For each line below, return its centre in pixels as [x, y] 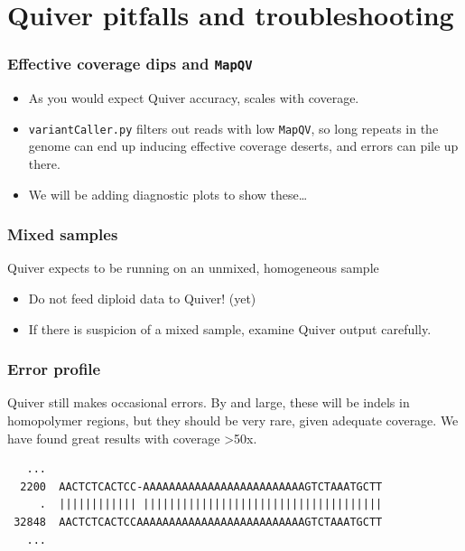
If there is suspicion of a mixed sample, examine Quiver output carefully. [230, 328]
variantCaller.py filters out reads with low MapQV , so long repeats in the [233, 128]
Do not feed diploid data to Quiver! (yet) [142, 298]
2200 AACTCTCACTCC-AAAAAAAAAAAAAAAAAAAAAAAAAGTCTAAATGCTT [201, 486]
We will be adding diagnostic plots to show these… [168, 194]
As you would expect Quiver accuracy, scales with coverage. [194, 98]
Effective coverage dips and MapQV [130, 64]
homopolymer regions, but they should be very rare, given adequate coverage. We [233, 420]
